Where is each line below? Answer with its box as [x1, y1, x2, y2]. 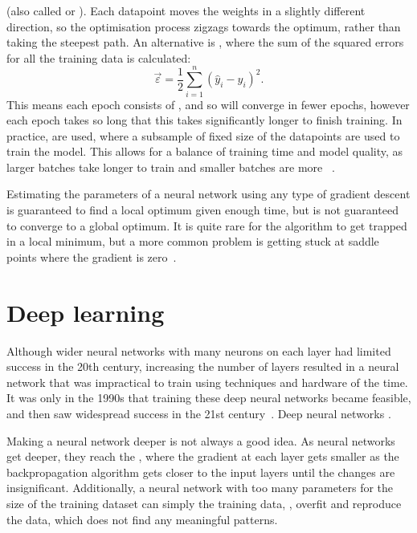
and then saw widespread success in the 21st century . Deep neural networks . [6, 405, 391, 421]
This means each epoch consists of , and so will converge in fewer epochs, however [6, 96, 410, 112]
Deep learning [6, 295, 165, 328]
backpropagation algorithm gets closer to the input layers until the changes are [6, 463, 395, 480]
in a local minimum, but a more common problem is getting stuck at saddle [6, 233, 379, 250]
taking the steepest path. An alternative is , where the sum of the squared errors [6, 34, 404, 51]
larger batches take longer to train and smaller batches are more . [6, 158, 335, 175]
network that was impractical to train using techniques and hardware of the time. [6, 373, 408, 390]
